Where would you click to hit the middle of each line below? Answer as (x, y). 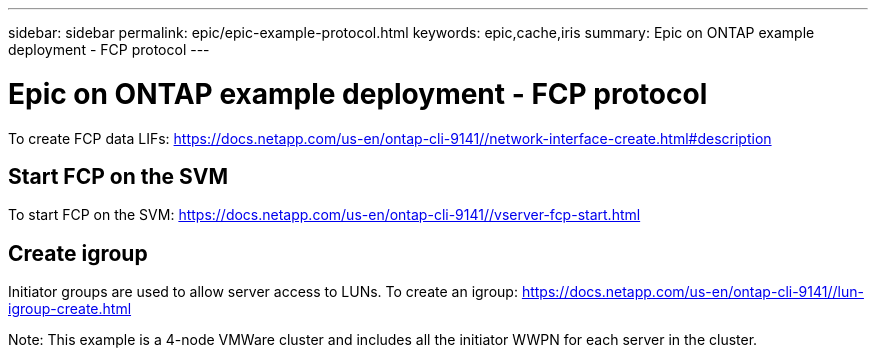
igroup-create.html (70, 309)
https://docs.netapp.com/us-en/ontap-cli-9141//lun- (692, 292)
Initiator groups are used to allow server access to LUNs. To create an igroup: (263, 292)
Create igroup (78, 253)
